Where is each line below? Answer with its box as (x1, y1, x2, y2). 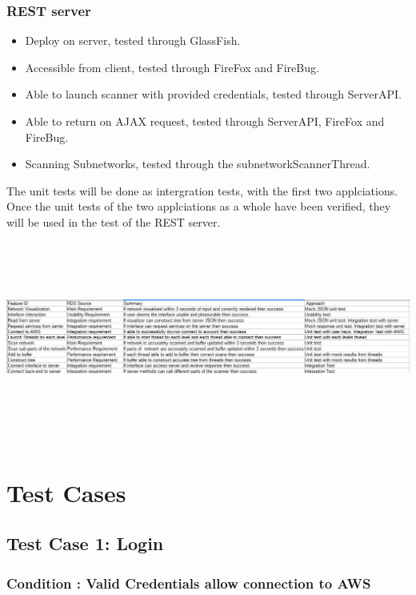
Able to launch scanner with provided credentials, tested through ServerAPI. (25, 86, 402, 103)
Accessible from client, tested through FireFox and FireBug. (25, 58, 319, 75)
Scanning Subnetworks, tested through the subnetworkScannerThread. (25, 155, 370, 172)
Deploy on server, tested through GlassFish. (25, 32, 241, 49)
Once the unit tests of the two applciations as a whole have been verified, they (6, 198, 391, 215)
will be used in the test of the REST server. (6, 213, 221, 230)
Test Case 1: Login (6, 531, 164, 556)
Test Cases (6, 476, 126, 509)
